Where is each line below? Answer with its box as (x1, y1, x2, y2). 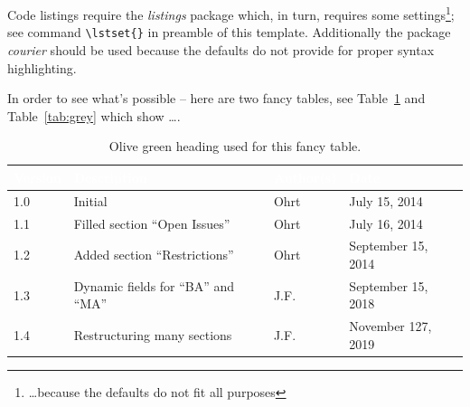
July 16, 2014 (349, 213, 423, 232)
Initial (73, 191, 108, 210)
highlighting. (7, 58, 77, 77)
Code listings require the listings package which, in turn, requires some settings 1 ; (7, 3, 455, 24)
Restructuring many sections (73, 326, 232, 345)
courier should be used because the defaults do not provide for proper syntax (7, 40, 435, 59)
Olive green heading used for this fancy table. (108, 137, 362, 156)
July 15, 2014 (349, 191, 423, 210)
